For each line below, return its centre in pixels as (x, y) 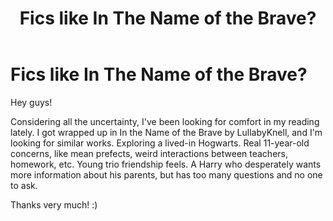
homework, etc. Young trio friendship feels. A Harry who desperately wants (166, 164)
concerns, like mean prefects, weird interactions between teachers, (149, 153)
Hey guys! (31, 102)
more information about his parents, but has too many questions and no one (166, 174)
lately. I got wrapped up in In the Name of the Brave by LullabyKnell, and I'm (166, 132)
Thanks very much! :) (54, 204)
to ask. (24, 185)
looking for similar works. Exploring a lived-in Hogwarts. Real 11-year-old (160, 143)
